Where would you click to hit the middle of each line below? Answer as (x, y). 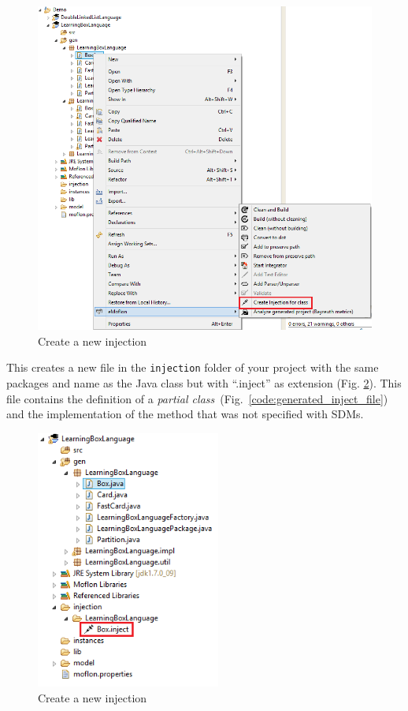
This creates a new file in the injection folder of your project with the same (193, 367)
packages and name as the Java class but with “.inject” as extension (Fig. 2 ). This (204, 382)
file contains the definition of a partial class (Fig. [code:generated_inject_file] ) (197, 398)
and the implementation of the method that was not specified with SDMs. (185, 414)
